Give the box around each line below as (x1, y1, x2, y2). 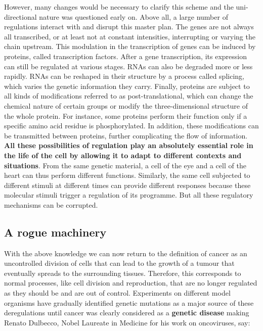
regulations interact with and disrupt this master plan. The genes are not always (4, 21, 254, 32)
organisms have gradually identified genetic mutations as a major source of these (4, 297, 254, 308)
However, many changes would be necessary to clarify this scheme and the (4, 2, 234, 12)
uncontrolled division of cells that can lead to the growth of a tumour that (4, 258, 235, 268)
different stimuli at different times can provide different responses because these (4, 179, 251, 190)
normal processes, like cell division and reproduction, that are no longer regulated (4, 277, 257, 288)
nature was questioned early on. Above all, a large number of (39, 11, 228, 22)
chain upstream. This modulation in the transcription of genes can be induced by (4, 41, 256, 52)
